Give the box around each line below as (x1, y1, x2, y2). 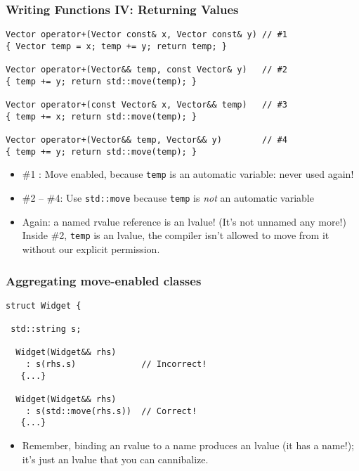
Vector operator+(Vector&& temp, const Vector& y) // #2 (6, 65, 287, 75)
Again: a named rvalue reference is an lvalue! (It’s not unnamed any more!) (22, 214, 346, 228)
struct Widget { (6, 300, 81, 311)
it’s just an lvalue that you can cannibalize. (22, 451, 209, 466)
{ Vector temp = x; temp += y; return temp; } (6, 41, 227, 51)
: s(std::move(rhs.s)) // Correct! (25, 406, 197, 416)
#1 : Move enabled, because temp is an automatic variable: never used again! (22, 167, 354, 181)
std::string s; (11, 324, 81, 335)
